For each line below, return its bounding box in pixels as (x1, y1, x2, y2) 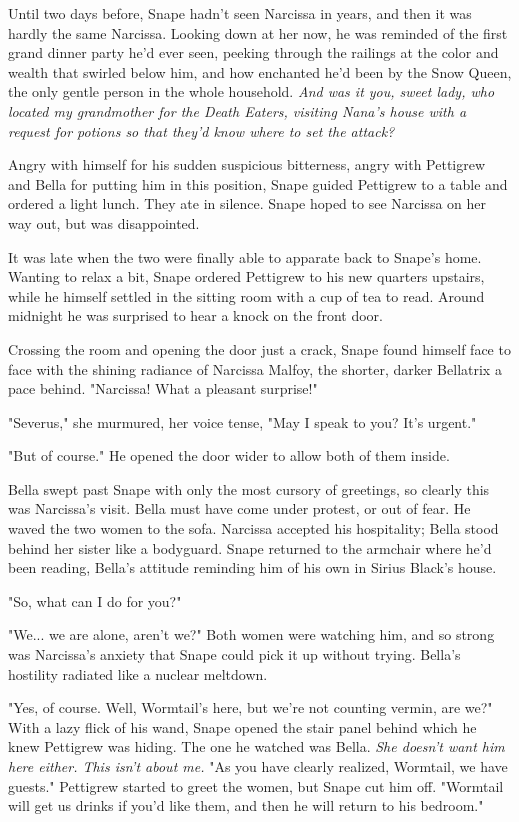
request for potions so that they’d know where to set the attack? (8, 120, 395, 141)
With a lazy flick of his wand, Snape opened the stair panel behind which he (8, 716, 477, 737)
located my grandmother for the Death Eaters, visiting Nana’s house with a (8, 100, 467, 121)
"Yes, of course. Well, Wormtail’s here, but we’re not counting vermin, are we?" (8, 697, 493, 718)
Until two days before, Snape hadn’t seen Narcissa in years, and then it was (8, 3, 472, 23)
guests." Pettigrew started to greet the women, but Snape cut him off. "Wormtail (8, 775, 504, 796)
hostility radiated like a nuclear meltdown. (8, 663, 268, 684)
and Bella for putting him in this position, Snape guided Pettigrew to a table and (8, 173, 508, 194)
